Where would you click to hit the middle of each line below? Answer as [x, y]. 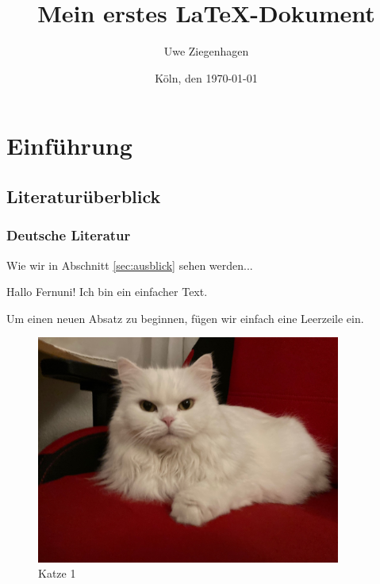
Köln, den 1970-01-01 [206, 77]
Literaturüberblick [84, 196]
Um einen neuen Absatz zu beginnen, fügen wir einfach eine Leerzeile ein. [185, 318]
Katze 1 [57, 573]
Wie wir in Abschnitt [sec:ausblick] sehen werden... [130, 265]
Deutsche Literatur [69, 235]
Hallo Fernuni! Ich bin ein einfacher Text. [107, 292]
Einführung [69, 146]
